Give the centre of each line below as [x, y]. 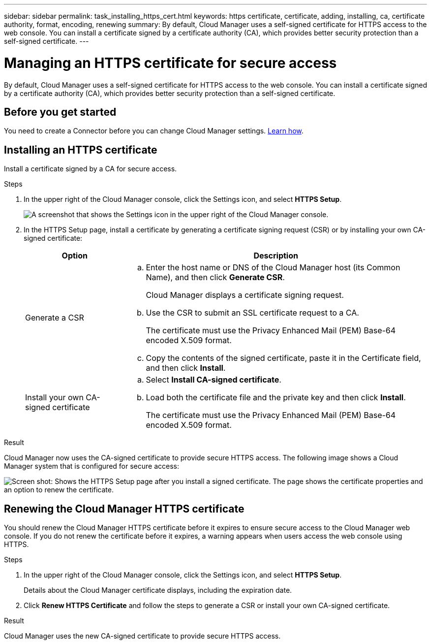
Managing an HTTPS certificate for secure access [170, 63]
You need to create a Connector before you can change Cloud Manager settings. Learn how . [154, 131]
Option [75, 256]
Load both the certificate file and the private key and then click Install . [276, 398]
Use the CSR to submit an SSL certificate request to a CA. [252, 313]
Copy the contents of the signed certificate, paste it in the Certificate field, [283, 358]
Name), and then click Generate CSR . [215, 277]
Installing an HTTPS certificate [81, 150]
